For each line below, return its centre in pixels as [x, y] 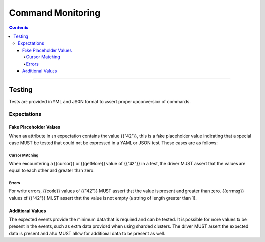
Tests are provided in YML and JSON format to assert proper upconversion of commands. [100, 101]
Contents [19, 27]
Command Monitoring [55, 13]
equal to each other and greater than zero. [52, 170]
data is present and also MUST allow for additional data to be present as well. [87, 233]
